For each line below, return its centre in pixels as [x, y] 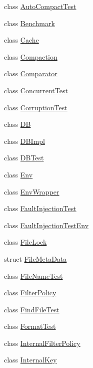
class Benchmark [29, 23]
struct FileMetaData [35, 258]
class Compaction [31, 56]
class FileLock [25, 242]
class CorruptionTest [36, 107]
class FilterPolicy [30, 293]
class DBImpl [24, 141]
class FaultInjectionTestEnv [46, 225]
